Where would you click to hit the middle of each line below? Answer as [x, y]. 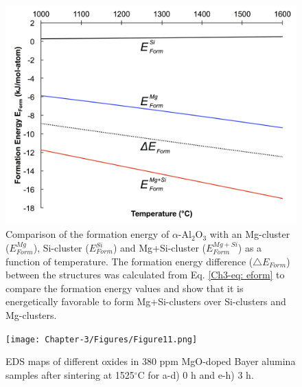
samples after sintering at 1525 [70, 374]
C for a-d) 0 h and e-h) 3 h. [196, 374]
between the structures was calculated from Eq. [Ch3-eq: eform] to [145, 275]
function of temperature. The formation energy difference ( [129, 261]
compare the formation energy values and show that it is [125, 288]
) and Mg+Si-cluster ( [160, 248]
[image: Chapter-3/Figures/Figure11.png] [102, 339]
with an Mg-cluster [250, 234]
